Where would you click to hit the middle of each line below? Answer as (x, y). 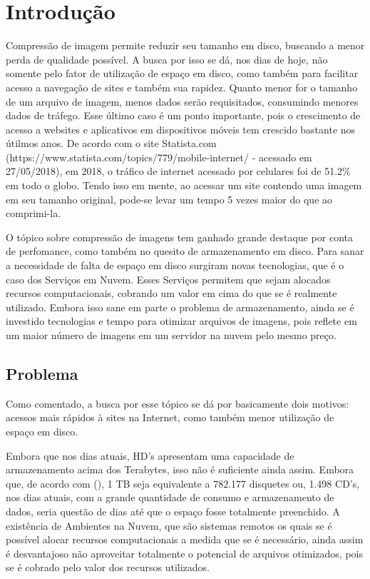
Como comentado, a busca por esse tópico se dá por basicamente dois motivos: (178, 403)
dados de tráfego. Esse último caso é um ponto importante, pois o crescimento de (183, 115)
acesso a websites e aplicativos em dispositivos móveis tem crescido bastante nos (181, 129)
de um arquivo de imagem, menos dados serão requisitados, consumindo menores (182, 101)
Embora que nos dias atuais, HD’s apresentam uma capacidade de (150, 455)
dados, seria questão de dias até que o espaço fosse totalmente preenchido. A (173, 511)
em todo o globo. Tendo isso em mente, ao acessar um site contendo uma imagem (184, 185)
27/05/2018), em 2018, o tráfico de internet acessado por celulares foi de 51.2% (178, 171)
